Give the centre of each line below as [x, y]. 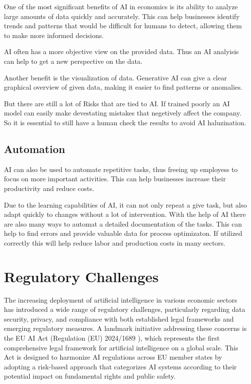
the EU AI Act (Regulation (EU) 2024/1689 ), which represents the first [112, 337]
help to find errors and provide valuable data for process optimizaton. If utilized [123, 233]
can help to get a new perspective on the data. [73, 61]
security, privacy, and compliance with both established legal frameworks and [119, 318]
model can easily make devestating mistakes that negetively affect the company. [123, 113]
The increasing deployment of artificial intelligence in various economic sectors [121, 299]
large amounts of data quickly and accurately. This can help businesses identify [122, 16]
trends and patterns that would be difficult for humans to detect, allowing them [123, 26]
